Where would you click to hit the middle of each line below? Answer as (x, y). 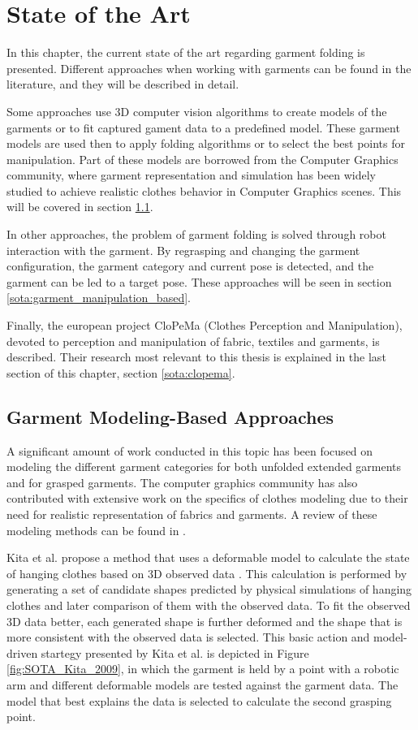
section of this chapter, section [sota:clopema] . (121, 372)
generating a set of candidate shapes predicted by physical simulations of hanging (209, 589)
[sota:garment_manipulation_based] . (99, 298)
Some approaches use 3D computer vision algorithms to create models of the (197, 111)
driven (22, 652)
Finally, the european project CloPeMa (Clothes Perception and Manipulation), (205, 325)
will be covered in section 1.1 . (80, 207)
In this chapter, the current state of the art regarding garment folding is (186, 52)
